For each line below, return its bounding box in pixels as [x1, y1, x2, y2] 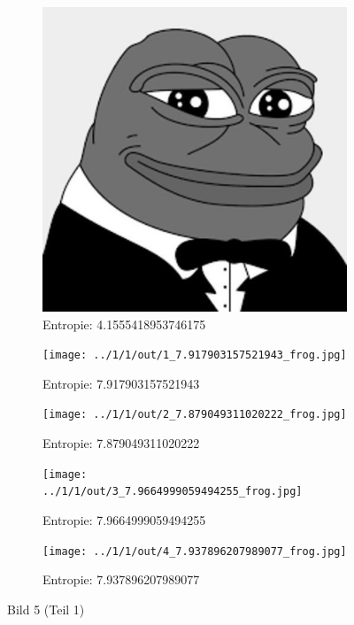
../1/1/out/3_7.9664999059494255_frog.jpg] [42, 485, 303, 498]
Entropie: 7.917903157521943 [42, 374, 200, 392]
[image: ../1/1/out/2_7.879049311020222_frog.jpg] [42, 408, 347, 421]
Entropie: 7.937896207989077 [42, 570, 200, 589]
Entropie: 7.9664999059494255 [42, 511, 206, 529]
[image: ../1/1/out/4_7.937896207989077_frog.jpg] [42, 544, 347, 558]
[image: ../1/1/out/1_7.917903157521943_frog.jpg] [42, 349, 347, 362]
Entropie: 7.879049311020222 [42, 434, 200, 452]
